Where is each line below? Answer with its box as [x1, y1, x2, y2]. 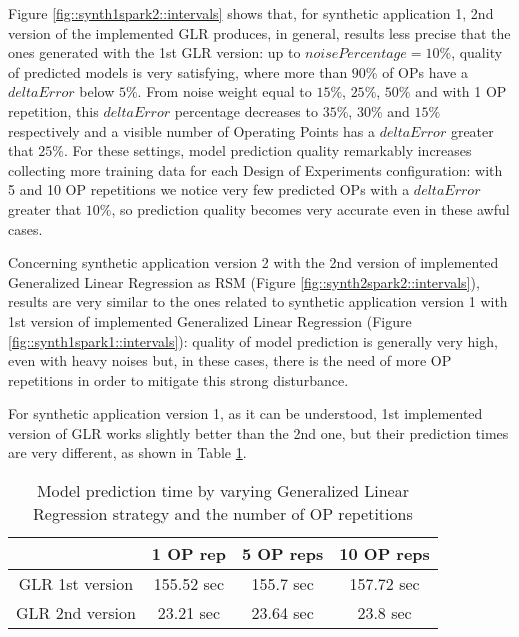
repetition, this [8, 100, 99, 121]
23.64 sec [251, 601, 314, 625]
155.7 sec [251, 572, 314, 596]
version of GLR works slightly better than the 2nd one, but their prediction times [8, 422, 509, 443]
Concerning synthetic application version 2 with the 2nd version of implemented [8, 252, 499, 273]
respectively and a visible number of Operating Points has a [8, 120, 375, 141]
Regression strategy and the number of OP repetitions [33, 502, 413, 526]
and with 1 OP [415, 81, 507, 102]
